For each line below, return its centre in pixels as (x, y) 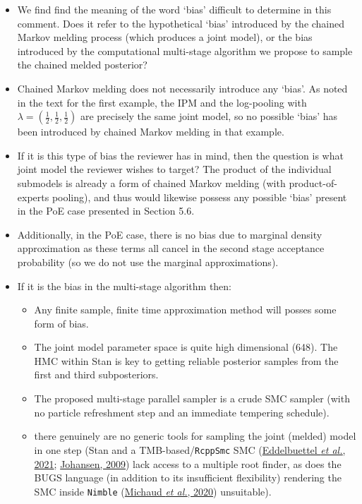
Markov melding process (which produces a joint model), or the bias (165, 37)
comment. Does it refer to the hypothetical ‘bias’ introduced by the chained (181, 23)
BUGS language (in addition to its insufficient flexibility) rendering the (188, 478)
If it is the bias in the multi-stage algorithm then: (125, 286)
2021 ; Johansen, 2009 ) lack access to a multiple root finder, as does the (188, 463)
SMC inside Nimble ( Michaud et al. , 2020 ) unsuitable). (153, 491)
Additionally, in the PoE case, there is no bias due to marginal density (170, 234)
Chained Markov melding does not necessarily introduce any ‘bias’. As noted (182, 88)
